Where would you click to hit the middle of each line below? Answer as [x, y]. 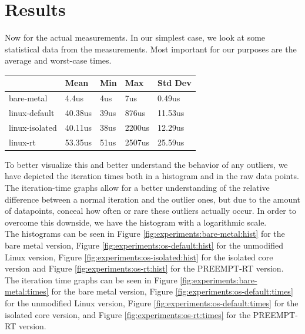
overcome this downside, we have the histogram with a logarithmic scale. [136, 222]
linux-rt [22, 142]
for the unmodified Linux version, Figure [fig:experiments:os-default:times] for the [152, 303]
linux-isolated [33, 127]
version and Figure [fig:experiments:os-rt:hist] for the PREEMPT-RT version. [144, 268]
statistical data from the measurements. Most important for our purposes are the [151, 49]
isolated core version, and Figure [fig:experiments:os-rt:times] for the [128, 314]
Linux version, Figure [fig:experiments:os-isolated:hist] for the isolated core [139, 257]
